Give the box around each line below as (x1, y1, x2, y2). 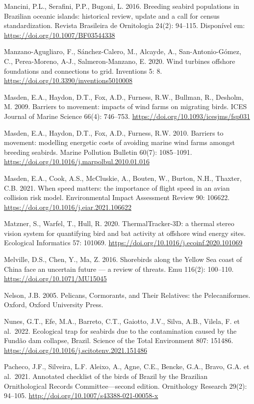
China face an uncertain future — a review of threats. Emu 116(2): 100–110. (4, 263, 234, 274)
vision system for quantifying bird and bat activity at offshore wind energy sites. (4, 228, 246, 238)
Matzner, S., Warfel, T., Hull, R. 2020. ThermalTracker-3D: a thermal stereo (4, 218, 234, 229)
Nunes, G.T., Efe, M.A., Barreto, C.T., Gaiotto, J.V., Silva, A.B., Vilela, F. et (4, 316, 240, 326)
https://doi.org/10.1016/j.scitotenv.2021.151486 (4, 345, 147, 355)
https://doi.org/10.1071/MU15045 (4, 273, 107, 284)
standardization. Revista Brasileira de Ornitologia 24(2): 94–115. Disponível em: (4, 20, 245, 30)
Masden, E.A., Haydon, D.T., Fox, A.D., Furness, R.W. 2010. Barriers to (4, 127, 224, 138)
